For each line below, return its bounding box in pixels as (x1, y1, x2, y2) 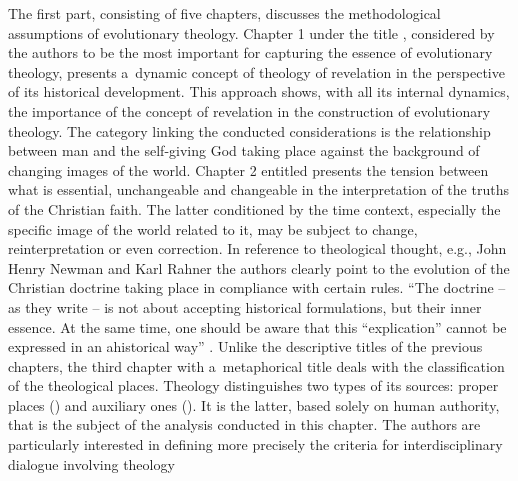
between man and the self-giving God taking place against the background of (8, 140, 480, 161)
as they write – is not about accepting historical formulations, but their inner (8, 296, 482, 317)
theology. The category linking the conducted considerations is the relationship (8, 120, 491, 141)
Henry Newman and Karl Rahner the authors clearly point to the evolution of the (8, 257, 510, 278)
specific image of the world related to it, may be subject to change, (8, 218, 418, 239)
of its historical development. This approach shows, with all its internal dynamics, (8, 81, 510, 102)
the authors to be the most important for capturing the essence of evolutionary (8, 42, 493, 63)
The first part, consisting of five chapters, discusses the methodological (8, 3, 441, 23)
